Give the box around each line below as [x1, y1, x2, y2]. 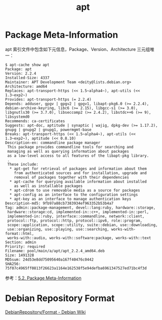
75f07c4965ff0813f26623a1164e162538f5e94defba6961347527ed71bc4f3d [5, 266, 147, 271]
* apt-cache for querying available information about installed [9, 179, 147, 184]
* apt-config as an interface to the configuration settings [9, 192, 138, 197]
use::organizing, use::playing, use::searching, [7, 227, 110, 231]
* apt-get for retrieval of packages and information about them [9, 166, 147, 171]
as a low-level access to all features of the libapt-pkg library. [7, 153, 149, 158]
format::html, [5, 231, 35, 236]
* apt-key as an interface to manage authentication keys [9, 196, 132, 201]
